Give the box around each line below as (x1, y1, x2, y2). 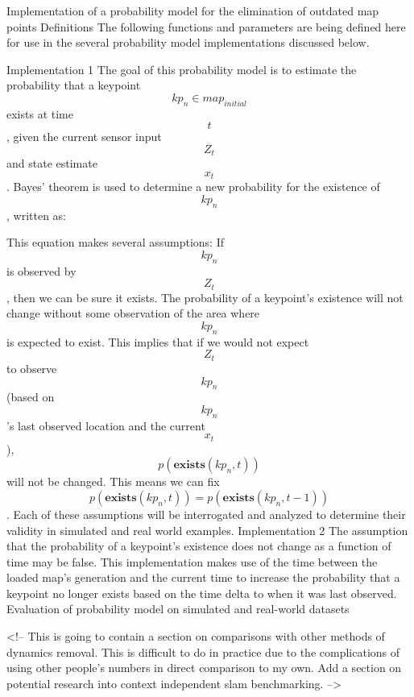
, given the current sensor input (6, 128, 162, 145)
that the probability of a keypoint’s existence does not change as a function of (6, 537, 391, 554)
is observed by (6, 262, 77, 279)
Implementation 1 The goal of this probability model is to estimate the (6, 60, 357, 77)
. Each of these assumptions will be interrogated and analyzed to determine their (6, 505, 406, 522)
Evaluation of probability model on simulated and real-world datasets (6, 600, 350, 617)
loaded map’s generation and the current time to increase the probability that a (6, 569, 400, 586)
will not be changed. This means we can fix (6, 473, 220, 490)
